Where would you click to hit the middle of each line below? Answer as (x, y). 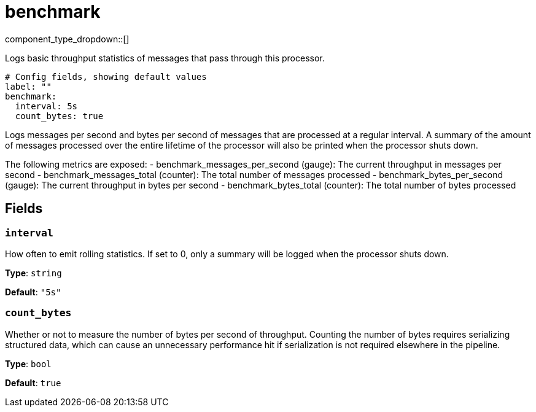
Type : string (33, 273)
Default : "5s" (33, 292)
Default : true (33, 383)
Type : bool (28, 363)
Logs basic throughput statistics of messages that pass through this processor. (165, 58)
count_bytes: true (59, 116)
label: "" (28, 86)
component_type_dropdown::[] (67, 39)
